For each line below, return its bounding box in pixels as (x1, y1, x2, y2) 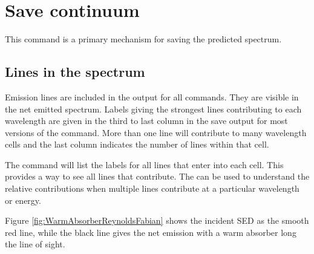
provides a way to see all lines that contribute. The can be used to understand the (5, 170, 310, 183)
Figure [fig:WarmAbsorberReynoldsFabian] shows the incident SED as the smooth (5, 214, 309, 227)
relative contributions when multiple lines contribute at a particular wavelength (5, 182, 299, 195)
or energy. (5, 194, 41, 206)
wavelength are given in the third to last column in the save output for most (5, 114, 288, 127)
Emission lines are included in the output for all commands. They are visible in (5, 90, 299, 103)
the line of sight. (5, 238, 65, 250)
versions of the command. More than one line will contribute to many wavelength (5, 126, 307, 138)
